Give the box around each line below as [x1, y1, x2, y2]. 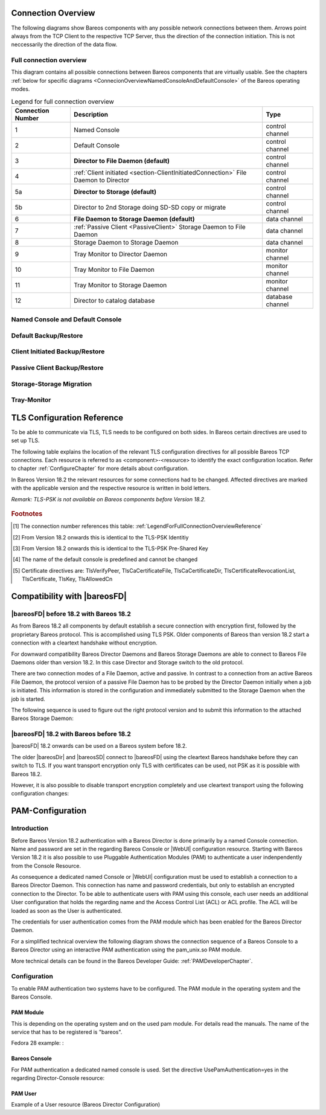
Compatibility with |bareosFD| [11, 591, 127, 602]
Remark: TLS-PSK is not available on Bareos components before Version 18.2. [11, 495, 206, 503]
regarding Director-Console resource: [11, 1075, 105, 1082]
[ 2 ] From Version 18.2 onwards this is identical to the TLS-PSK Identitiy [13, 533, 189, 541]
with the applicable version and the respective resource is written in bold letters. [11, 484, 211, 492]
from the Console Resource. [11, 862, 81, 869]
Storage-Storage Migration [11, 379, 92, 388]
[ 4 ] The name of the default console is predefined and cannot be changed [13, 556, 198, 563]
